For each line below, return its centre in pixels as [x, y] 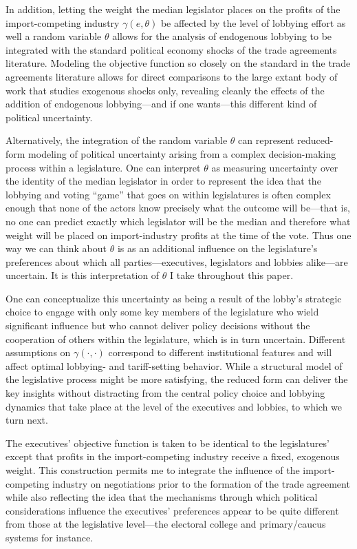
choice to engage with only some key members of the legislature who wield [162, 312]
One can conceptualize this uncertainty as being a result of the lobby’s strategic [174, 298]
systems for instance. [50, 537]
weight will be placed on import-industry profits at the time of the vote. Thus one [178, 235]
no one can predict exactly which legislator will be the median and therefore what [178, 221]
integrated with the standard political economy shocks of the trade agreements [171, 49]
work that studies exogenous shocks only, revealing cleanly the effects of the [165, 90]
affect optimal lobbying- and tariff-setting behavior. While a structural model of [174, 365]
